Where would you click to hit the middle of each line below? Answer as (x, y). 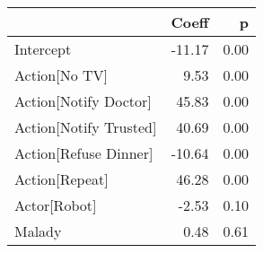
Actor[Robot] (56, 205)
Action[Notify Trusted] (86, 127)
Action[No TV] (61, 75)
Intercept (43, 49)
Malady (38, 231)
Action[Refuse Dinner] (84, 153)
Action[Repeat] (61, 179)
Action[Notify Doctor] (83, 101)
